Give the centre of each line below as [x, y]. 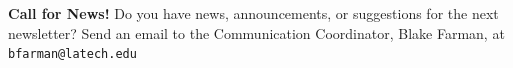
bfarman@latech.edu [72, 54]
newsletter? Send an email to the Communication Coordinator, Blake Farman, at [256, 32]
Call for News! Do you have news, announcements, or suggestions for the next [253, 13]
